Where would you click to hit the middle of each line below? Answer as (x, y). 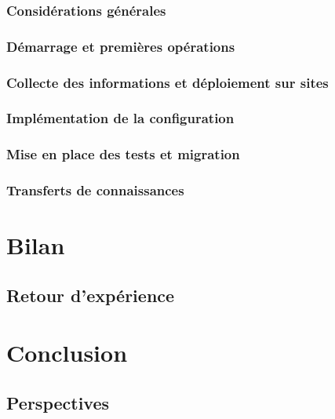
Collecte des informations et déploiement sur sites (167, 82)
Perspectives (58, 402)
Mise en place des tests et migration (123, 154)
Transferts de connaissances (95, 190)
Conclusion (67, 353)
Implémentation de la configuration (120, 118)
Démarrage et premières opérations (121, 46)
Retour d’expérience (91, 295)
